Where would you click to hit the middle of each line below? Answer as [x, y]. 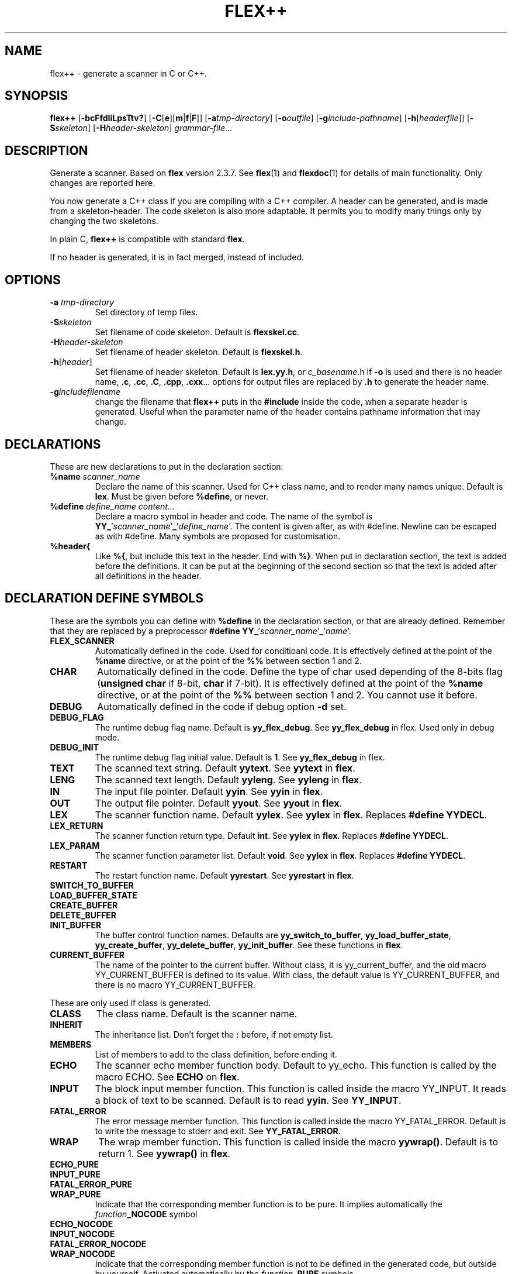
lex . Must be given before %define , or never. [182, 496]
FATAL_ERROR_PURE [91, 1184]
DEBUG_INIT [75, 747]
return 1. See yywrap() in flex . [165, 1153]
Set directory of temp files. [146, 312]
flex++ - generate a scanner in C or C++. [129, 73]
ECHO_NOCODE [82, 1224]
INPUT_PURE [75, 1174]
